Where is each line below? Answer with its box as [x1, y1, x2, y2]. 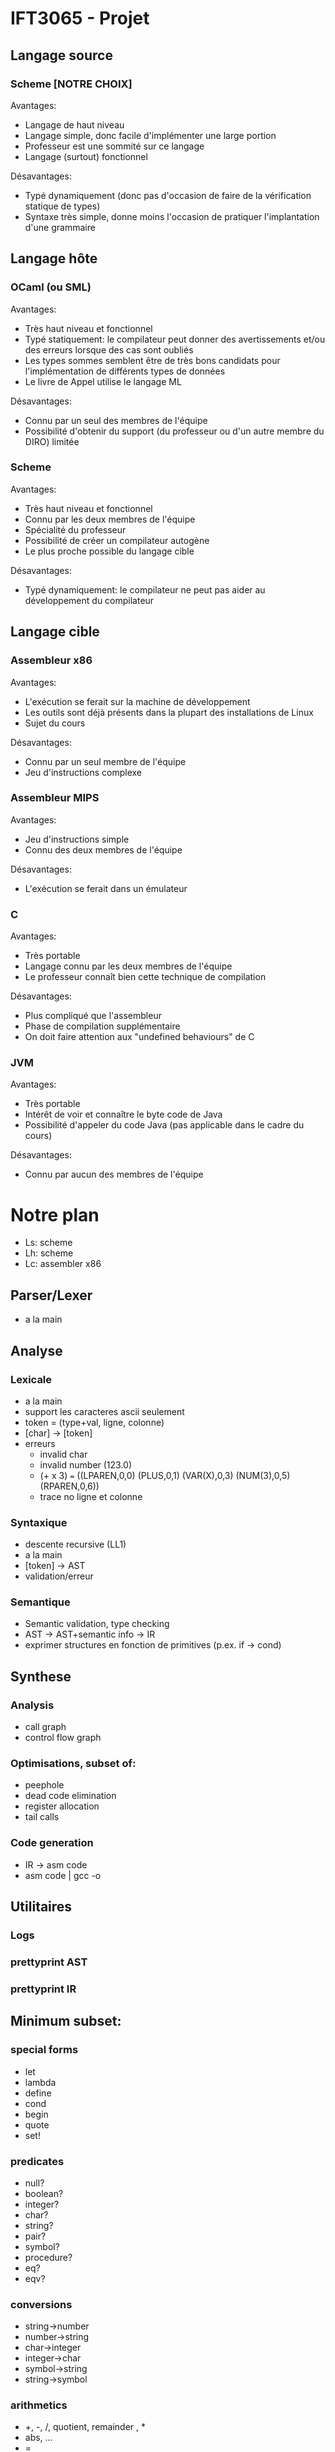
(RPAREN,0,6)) [39, 1480, 100, 1492]
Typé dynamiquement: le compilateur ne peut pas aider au [24, 583, 266, 596]
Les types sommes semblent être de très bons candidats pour [24, 354, 281, 366]
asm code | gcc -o [24, 1869, 102, 1881]
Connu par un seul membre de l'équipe [24, 755, 187, 767]
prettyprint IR [10, 1982, 77, 1996]
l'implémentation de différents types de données [24, 365, 226, 377]
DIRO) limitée [24, 435, 80, 447]
